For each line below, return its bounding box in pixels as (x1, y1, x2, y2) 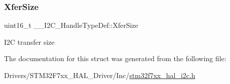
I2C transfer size (4, 36, 55, 47)
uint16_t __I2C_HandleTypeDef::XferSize (4, 20, 139, 30)
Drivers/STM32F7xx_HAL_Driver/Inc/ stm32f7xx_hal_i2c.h (4, 70, 195, 80)
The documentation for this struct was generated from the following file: (4, 53, 226, 64)
